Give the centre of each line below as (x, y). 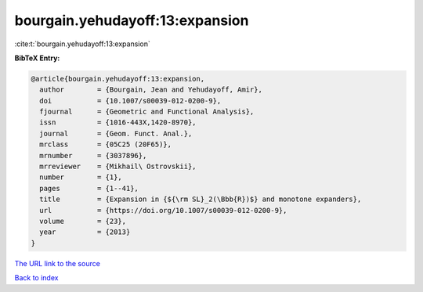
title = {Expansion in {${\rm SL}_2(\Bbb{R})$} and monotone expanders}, (201, 199)
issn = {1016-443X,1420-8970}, (118, 123)
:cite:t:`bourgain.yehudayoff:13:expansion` (82, 44)
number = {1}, (81, 177)
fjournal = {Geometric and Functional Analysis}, (147, 112)
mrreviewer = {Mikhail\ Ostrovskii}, (118, 167)
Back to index (36, 278)
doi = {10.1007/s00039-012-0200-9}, (130, 101)
